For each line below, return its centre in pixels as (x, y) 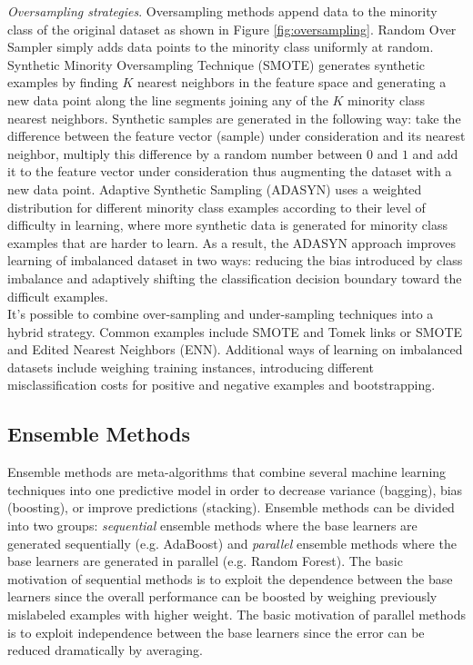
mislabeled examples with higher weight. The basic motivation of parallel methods (236, 615)
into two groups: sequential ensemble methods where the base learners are (212, 526)
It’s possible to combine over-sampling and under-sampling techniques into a (221, 314)
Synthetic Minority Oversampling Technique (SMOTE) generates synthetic (216, 64)
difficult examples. (58, 296)
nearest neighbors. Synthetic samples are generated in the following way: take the (234, 118)
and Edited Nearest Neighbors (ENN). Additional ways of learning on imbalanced (235, 349)
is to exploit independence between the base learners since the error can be (216, 632)
